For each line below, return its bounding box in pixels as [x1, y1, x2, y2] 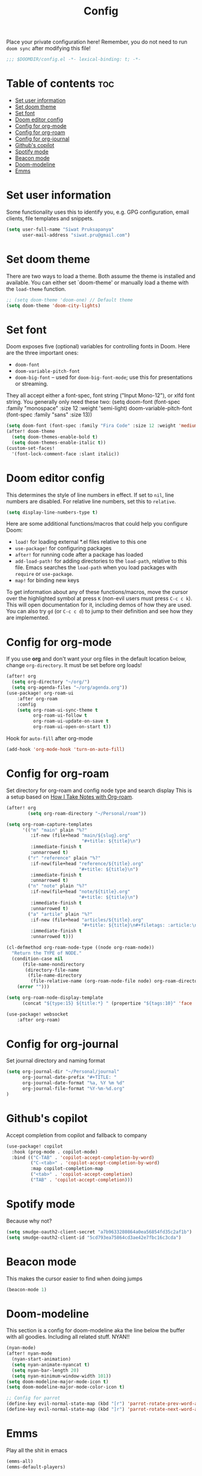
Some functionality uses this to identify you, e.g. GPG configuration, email [6, 208, 189, 216]
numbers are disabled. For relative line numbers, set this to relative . [6, 497, 176, 505]
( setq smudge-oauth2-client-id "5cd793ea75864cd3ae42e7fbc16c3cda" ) [6, 1235, 182, 1241]
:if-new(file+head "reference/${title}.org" [30, 860, 144, 867]
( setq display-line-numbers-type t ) [6, 509, 98, 516]
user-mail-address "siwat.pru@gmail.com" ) [22, 232, 130, 238]
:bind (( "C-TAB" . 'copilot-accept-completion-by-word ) [11, 1154, 155, 1160]
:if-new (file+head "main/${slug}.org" [30, 832, 130, 839]
